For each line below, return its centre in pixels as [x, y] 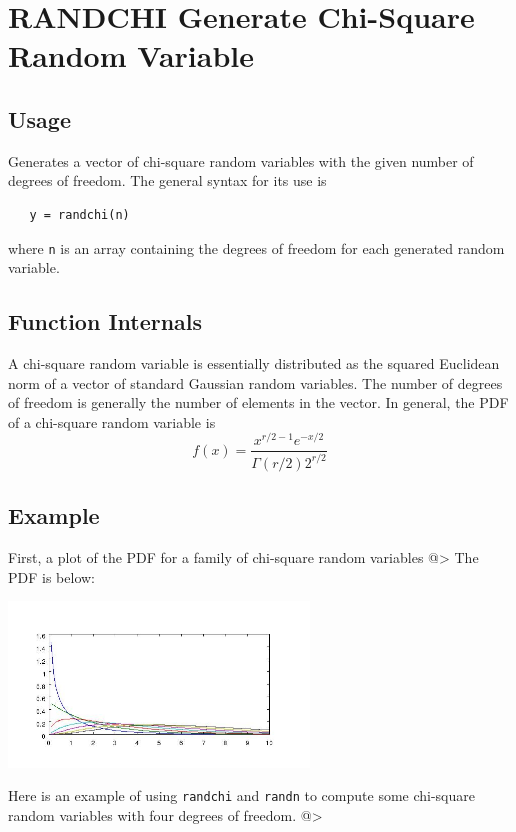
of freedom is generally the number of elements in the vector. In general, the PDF [258, 402]
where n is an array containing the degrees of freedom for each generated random [256, 247]
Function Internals [105, 321]
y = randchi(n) [79, 214]
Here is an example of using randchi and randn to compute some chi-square [241, 795]
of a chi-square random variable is [112, 421]
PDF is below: [51, 576]
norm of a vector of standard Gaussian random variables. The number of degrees [255, 382]
